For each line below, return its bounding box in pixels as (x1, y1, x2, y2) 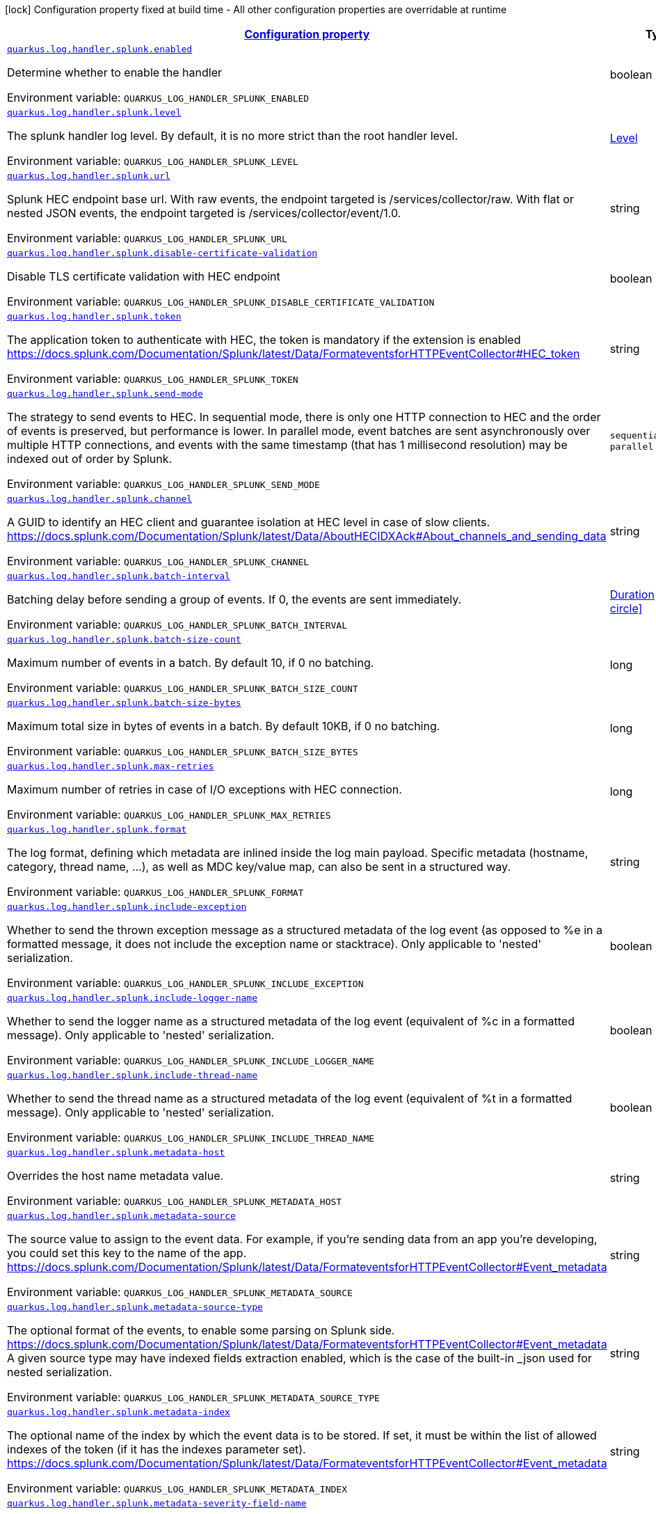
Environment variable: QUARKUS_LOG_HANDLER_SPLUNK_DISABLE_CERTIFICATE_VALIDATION (7, 294, 435, 308)
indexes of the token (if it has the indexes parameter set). (7, 1442, 306, 1456)
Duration (609, 587, 655, 601)
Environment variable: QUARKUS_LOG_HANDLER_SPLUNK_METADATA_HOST (7, 1194, 342, 1208)
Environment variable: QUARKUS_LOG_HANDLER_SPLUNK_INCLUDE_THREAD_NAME (7, 1130, 375, 1144)
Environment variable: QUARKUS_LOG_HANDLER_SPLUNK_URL (7, 231, 287, 245)
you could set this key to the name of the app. (7, 1246, 247, 1260)
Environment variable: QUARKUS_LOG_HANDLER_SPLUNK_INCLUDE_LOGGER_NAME (7, 1053, 375, 1067)
